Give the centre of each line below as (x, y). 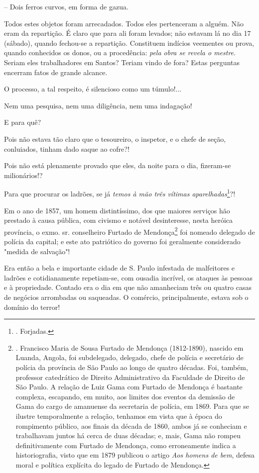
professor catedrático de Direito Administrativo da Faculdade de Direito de (130, 377)
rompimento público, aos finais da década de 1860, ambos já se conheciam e (131, 426)
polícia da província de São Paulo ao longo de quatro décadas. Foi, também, (132, 367)
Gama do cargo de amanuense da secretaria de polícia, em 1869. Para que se (132, 406)
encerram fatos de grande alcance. (56, 72)
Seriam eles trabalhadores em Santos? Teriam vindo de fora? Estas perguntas (122, 62)
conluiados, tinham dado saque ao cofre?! (67, 148)
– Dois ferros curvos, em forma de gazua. (66, 6)
